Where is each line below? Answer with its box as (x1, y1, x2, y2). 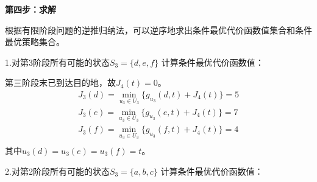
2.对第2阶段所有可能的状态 (5, 164, 110, 177)
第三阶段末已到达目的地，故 (5, 76, 116, 89)
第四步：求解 (5, 3, 56, 15)
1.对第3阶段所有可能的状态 (5, 55, 110, 68)
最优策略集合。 (5, 35, 65, 48)
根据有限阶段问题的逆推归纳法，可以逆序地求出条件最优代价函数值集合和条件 (5, 23, 312, 36)
